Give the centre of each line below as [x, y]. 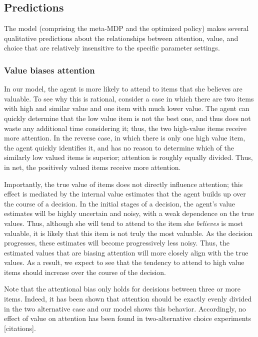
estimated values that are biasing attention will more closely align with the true [126, 252]
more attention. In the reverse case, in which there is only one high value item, [125, 138]
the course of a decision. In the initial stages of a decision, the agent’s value [120, 203]
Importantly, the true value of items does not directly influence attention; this [123, 184]
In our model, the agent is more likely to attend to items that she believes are [123, 89]
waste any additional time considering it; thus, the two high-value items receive [125, 128]
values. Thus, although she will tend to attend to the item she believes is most [123, 223]
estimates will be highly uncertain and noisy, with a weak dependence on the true [129, 213]
